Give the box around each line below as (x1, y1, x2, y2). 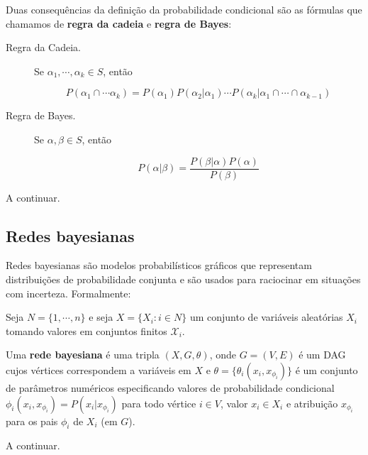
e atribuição (286, 395, 338, 410)
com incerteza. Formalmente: (6, 285, 131, 300)
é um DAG (299, 347, 346, 362)
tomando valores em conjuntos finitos (6, 323, 167, 338)
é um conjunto (295, 362, 358, 377)
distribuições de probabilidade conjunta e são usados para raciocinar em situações (6, 272, 361, 287)
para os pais (6, 413, 58, 428)
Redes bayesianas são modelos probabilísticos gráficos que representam (6, 258, 312, 273)
